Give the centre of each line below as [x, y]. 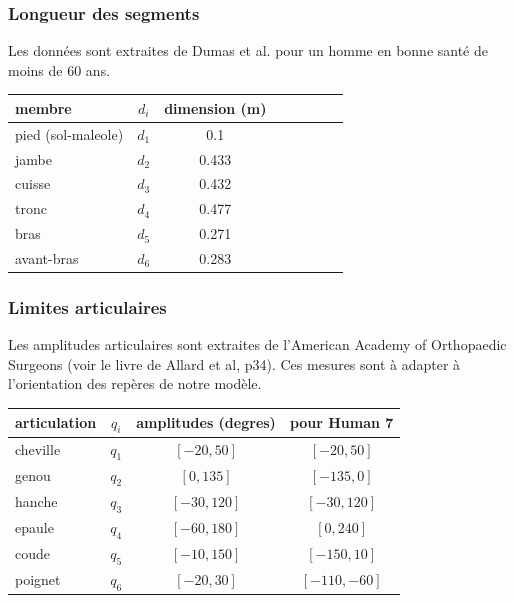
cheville [38, 449]
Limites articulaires [87, 306]
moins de [35, 69]
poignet [38, 579]
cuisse [33, 183]
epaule [34, 527]
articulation [56, 422]
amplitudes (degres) [206, 422]
